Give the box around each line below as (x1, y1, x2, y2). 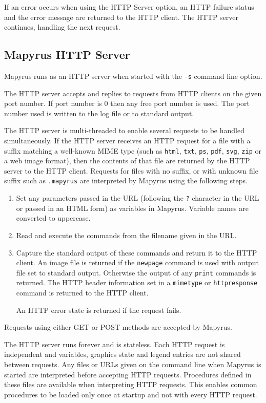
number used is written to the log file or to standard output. (4, 108, 194, 118)
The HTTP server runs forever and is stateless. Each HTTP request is (4, 338, 225, 349)
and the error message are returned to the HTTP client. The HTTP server (4, 11, 239, 22)
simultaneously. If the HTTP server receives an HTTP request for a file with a (4, 135, 251, 146)
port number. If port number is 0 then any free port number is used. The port (4, 98, 250, 109)
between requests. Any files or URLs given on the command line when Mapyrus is (4, 359, 261, 370)
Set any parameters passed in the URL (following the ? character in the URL (16, 193, 259, 203)
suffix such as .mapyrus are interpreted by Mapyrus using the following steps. (4, 175, 248, 186)
